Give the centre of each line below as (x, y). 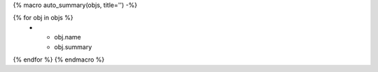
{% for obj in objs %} (43, 18)
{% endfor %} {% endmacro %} (59, 60)
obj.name (68, 37)
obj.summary (73, 47)
